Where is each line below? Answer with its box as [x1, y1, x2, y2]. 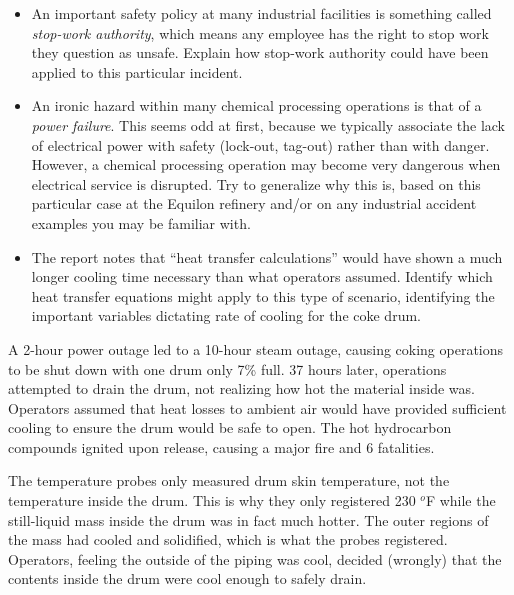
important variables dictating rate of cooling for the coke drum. [31, 305, 421, 326]
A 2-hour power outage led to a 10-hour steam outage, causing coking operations [8, 338, 504, 359]
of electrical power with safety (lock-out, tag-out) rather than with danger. [31, 134, 490, 155]
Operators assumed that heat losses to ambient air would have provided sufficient [8, 397, 507, 418]
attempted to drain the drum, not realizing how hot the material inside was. [8, 378, 475, 399]
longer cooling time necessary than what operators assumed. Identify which [31, 266, 493, 287]
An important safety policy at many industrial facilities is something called [31, 3, 492, 23]
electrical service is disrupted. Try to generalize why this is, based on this [31, 173, 481, 194]
